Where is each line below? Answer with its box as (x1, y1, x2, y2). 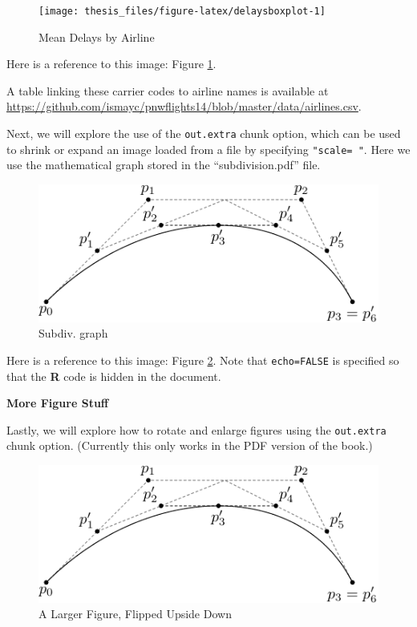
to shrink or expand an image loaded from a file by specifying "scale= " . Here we (6, 140, 411, 157)
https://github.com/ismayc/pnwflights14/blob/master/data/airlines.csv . (6, 98, 362, 115)
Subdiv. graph (38, 325, 108, 342)
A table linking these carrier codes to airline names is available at (6, 82, 329, 99)
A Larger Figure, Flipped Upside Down (38, 605, 232, 622)
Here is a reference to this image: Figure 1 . (6, 55, 217, 72)
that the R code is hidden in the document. (6, 367, 221, 384)
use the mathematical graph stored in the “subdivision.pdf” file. (6, 156, 321, 173)
